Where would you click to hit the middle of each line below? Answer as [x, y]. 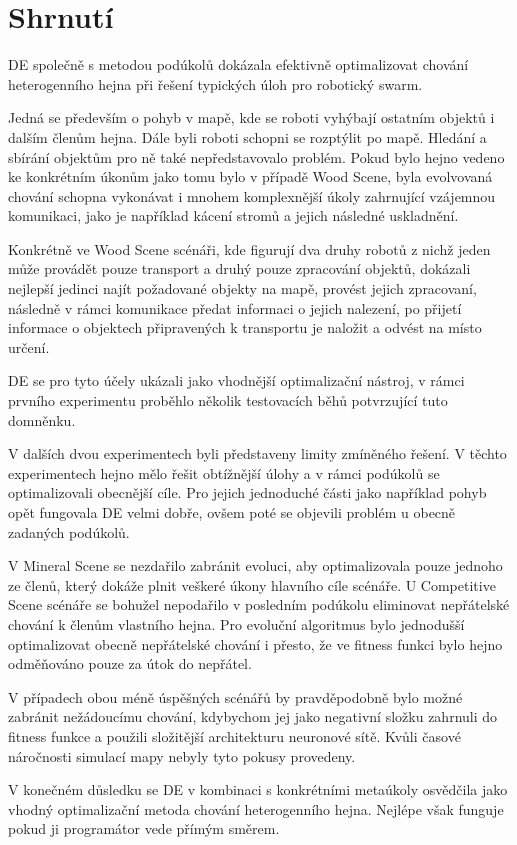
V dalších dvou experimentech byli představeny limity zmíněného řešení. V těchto [257, 453]
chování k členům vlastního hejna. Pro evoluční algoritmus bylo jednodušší [236, 623]
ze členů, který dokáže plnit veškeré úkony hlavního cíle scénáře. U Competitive [252, 584]
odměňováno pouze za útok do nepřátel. [130, 663]
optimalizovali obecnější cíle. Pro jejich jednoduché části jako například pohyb [247, 492]
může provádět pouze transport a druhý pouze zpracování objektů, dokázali [239, 268]
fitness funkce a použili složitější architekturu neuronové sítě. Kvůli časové [234, 735]
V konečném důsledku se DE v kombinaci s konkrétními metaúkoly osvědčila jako [258, 789]
